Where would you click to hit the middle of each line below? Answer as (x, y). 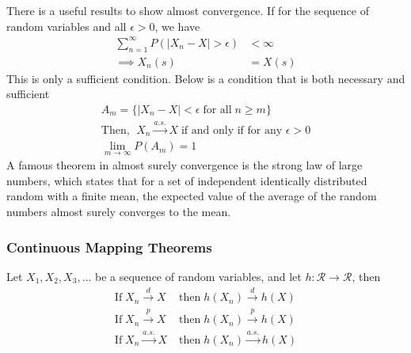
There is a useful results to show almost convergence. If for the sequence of (188, 10)
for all (217, 110)
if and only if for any (232, 130)
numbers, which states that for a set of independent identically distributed (187, 180)
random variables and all (67, 26)
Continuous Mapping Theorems (109, 247)
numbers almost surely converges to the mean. (119, 212)
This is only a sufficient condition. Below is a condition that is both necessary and (206, 78)
